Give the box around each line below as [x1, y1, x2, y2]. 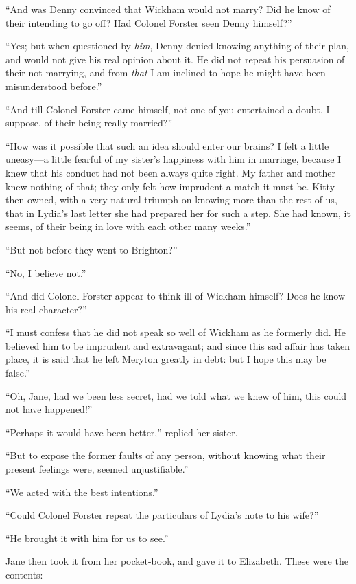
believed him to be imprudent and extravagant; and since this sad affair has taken [5, 338, 351, 352]
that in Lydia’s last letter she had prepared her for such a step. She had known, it [5, 205, 351, 220]
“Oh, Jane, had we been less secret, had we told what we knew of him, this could [5, 388, 347, 403]
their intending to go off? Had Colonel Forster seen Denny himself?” [5, 15, 292, 30]
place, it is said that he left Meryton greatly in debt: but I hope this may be [5, 352, 327, 366]
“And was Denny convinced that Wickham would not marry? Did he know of [5, 2, 331, 16]
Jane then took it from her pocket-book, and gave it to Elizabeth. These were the [5, 554, 348, 568]
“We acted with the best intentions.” [5, 484, 158, 499]
